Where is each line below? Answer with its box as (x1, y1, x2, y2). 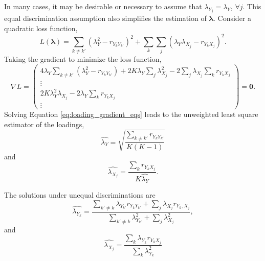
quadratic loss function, (4, 23, 78, 34)
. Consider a (213, 13, 252, 23)
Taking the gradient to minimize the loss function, (4, 54, 162, 64)
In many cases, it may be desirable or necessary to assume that (4, 1, 202, 11)
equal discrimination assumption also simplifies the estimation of (4, 13, 207, 23)
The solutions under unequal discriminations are (4, 189, 156, 200)
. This (242, 1, 261, 11)
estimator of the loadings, (4, 118, 84, 129)
